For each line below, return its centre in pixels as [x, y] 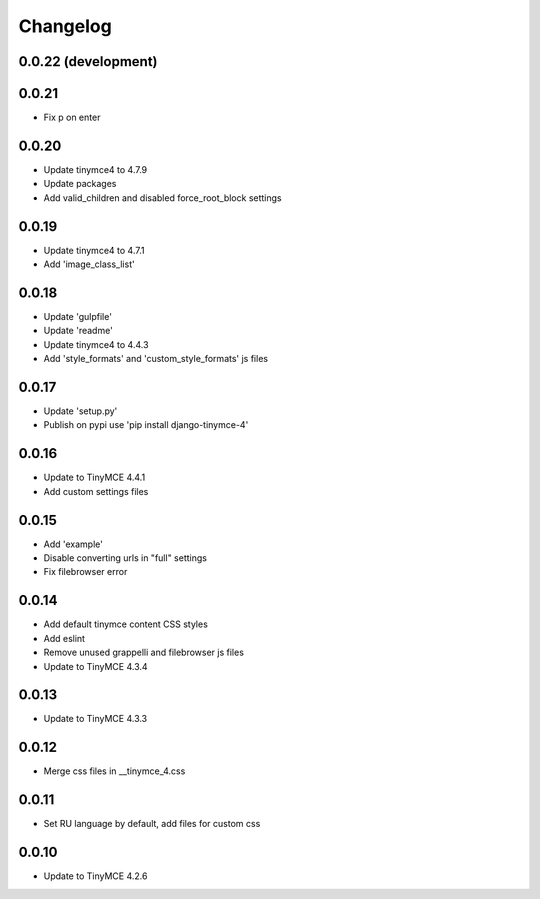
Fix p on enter [72, 117]
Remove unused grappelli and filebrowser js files [144, 652]
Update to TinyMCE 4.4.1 [94, 477]
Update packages [80, 184]
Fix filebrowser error [85, 572]
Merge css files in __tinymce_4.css [114, 771]
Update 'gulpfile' [77, 316]
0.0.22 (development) [88, 61]
